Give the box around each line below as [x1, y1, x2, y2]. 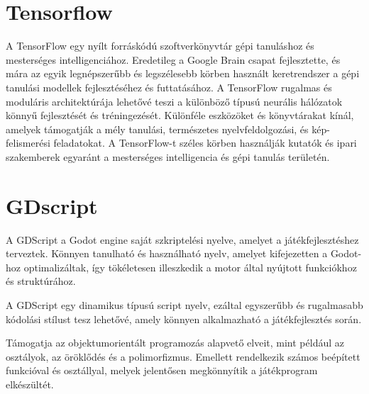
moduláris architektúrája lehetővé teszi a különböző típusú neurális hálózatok [6, 94, 343, 108]
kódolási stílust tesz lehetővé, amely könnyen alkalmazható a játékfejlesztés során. [6, 311, 362, 326]
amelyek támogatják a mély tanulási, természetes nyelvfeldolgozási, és [6, 121, 309, 136]
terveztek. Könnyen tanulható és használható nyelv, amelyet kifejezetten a [6, 246, 328, 261]
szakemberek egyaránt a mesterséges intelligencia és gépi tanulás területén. [6, 149, 330, 164]
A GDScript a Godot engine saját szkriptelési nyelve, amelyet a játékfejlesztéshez [6, 232, 359, 247]
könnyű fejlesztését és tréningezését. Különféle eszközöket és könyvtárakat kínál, [6, 108, 354, 123]
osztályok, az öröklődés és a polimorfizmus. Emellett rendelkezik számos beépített [6, 349, 360, 364]
